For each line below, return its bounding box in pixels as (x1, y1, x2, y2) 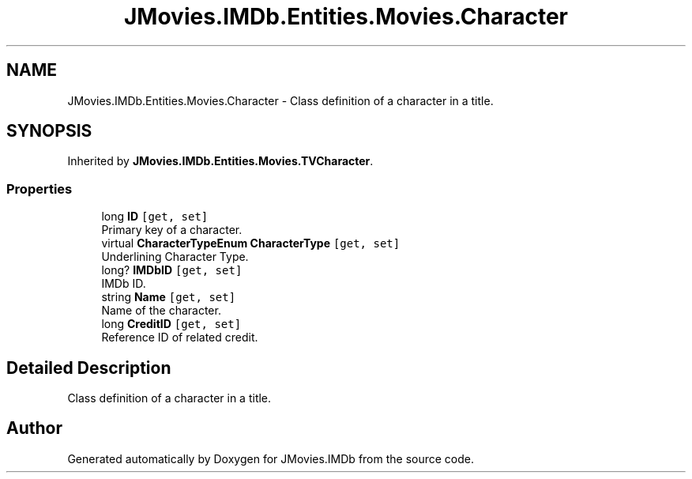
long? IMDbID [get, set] (101, 263, 243, 277)
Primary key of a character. (101, 223, 243, 237)
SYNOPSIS (6, 121, 92, 141)
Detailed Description (6, 357, 171, 378)
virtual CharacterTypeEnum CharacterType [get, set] (101, 236, 401, 251)
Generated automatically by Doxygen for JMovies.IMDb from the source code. (67, 451, 475, 466)
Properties (6, 180, 73, 197)
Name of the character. (101, 304, 221, 318)
